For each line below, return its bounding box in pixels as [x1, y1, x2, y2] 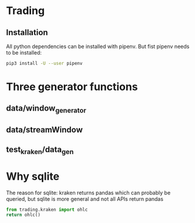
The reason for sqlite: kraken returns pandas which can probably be [6, 189, 171, 196]
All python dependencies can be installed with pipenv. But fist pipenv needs [6, 43, 190, 50]
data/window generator [6, 104, 86, 115]
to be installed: [6, 49, 42, 56]
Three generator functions [6, 80, 138, 94]
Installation [6, 28, 48, 37]
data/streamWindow [6, 125, 83, 135]
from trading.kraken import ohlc [6, 207, 88, 212]
